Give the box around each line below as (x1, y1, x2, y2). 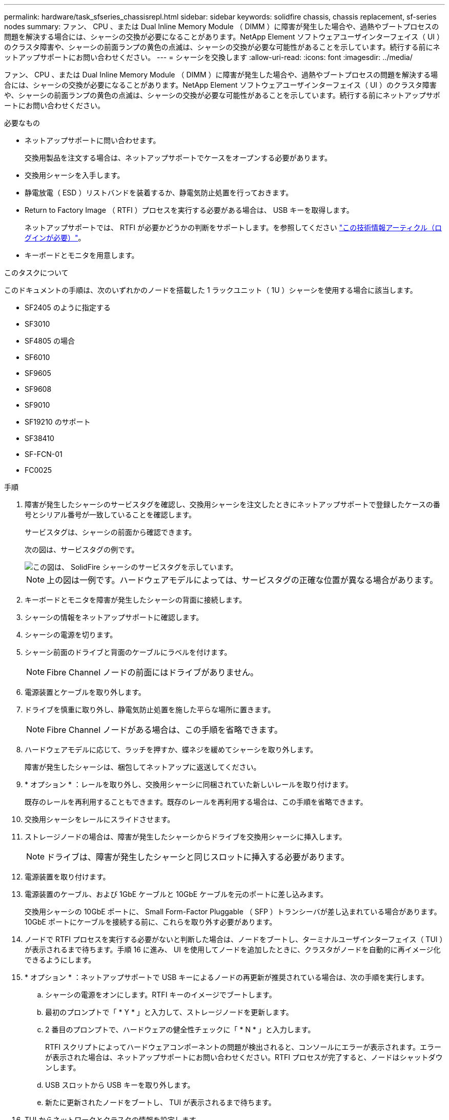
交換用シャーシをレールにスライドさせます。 (25, 815, 175, 824)
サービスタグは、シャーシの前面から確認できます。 (25, 528, 196, 536)
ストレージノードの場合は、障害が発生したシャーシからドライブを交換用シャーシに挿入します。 (25, 832, 346, 841)
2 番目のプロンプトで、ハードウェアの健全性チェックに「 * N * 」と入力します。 (45, 1025, 315, 1034)
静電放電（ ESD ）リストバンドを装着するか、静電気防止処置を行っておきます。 (25, 188, 293, 197)
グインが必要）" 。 (25, 233, 86, 242)
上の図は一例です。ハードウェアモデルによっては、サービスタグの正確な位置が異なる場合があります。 (47, 575, 438, 585)
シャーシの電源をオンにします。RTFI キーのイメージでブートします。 (45, 990, 276, 999)
